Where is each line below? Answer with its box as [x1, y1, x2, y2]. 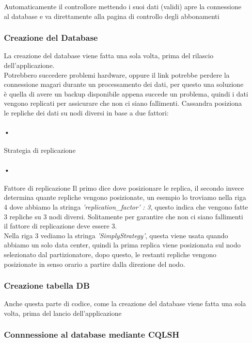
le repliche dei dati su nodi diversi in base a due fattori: [4, 107, 169, 117]
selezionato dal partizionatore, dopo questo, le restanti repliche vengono [4, 249, 217, 259]
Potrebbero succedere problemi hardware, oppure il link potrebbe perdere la [4, 69, 230, 80]
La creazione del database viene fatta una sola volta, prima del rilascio [4, 50, 214, 61]
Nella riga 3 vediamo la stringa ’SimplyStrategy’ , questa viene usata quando [4, 230, 228, 240]
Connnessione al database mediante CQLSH [4, 328, 179, 341]
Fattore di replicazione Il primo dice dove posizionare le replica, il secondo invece [4, 182, 244, 193]
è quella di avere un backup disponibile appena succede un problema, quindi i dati [4, 88, 248, 98]
